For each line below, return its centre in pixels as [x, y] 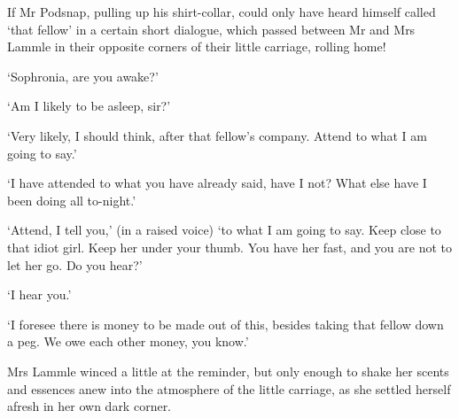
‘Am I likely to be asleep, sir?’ [89, 106]
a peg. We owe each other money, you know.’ [128, 341]
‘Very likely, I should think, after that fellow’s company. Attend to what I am [217, 135]
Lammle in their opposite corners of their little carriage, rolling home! [197, 46]
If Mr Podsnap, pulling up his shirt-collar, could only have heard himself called [222, 12]
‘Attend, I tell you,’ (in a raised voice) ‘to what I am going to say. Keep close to [224, 230]
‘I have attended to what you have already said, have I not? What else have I [217, 183]
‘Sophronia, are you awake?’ [83, 76]
